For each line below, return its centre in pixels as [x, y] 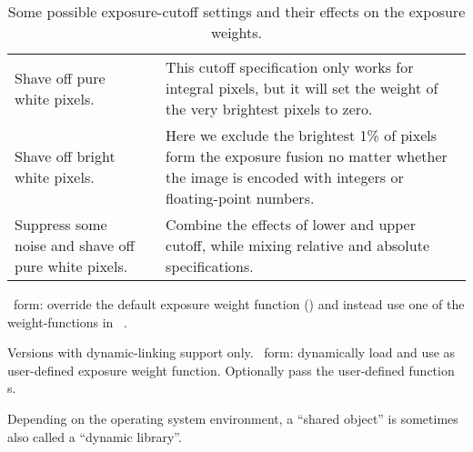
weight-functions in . [67, 321]
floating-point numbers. [240, 198]
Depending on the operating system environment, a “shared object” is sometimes [233, 418]
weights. [236, 32]
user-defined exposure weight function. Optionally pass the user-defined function [231, 370]
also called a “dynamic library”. [95, 436]
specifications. [210, 266]
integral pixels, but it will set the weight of [302, 88]
